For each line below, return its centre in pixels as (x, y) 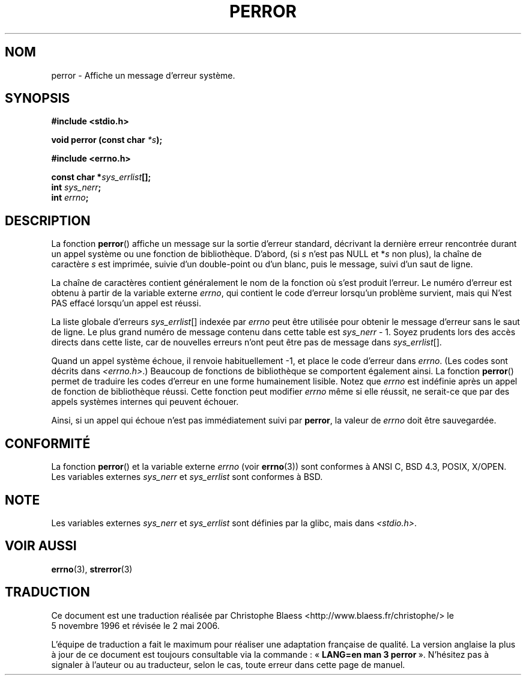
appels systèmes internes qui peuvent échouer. (145, 402)
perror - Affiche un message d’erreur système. (143, 75)
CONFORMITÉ (48, 443)
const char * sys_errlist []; (101, 177)
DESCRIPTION (48, 220)
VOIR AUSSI (41, 546)
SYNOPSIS (38, 99)
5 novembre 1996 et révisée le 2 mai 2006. (135, 625)
